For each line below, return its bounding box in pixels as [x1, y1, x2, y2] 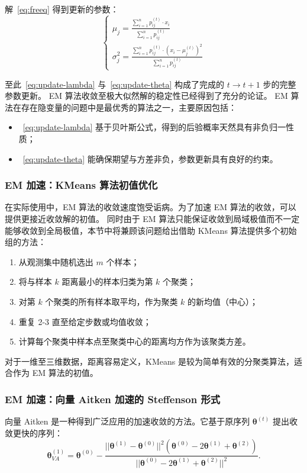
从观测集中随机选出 [18, 255, 93, 268]
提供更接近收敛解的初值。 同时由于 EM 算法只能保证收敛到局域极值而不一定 [5, 213, 300, 225]
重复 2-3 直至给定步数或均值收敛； [18, 315, 151, 327]
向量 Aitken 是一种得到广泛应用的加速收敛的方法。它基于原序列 [5, 415, 250, 427]
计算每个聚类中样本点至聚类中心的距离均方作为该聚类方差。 [18, 335, 251, 347]
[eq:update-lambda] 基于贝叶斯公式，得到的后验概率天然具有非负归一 [22, 121, 286, 133]
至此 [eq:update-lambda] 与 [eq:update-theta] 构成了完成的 [5, 78, 225, 90]
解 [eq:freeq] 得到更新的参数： [5, 3, 119, 15]
